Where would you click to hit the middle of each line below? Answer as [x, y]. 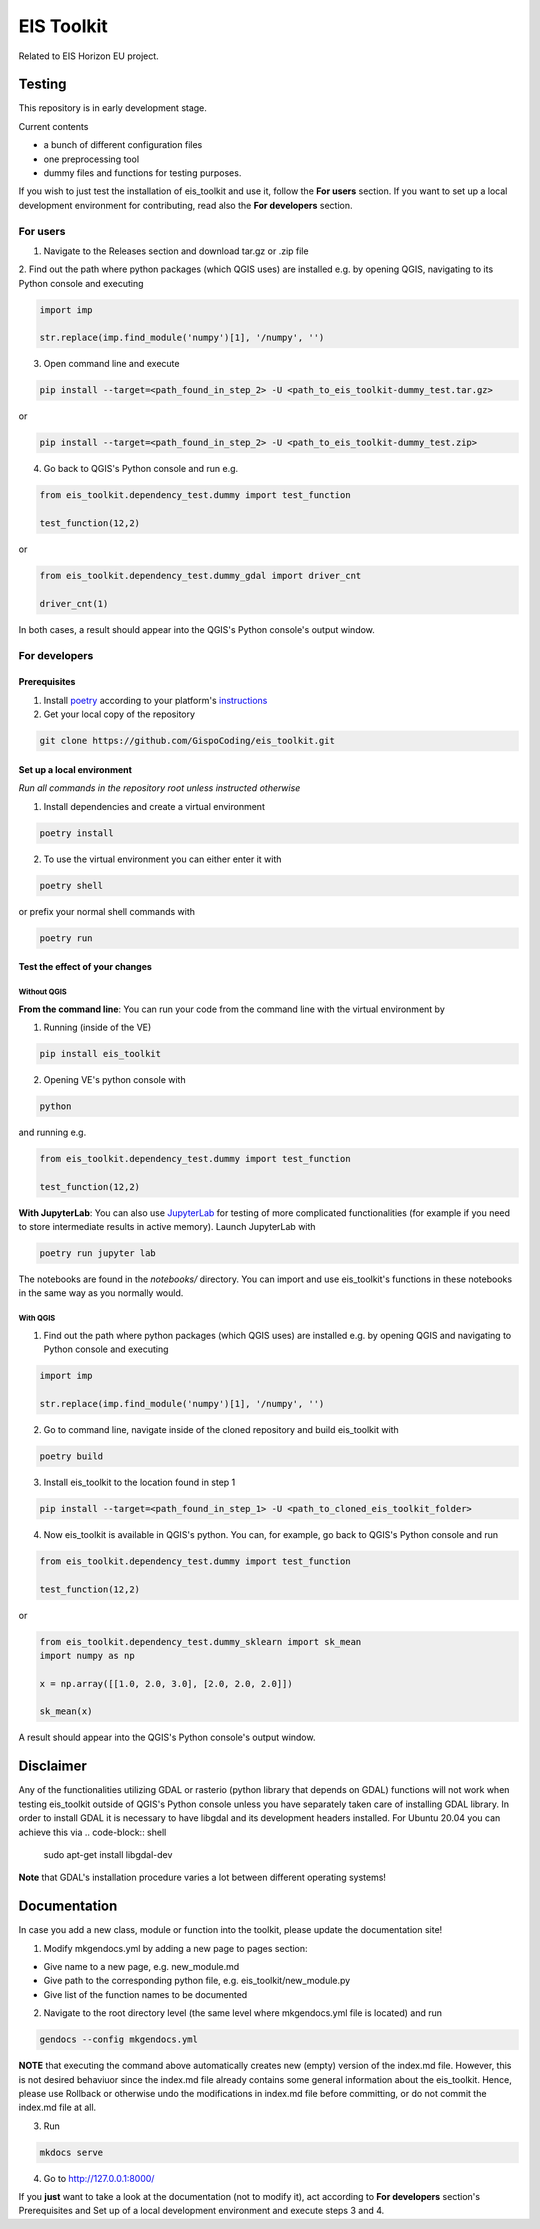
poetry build [71, 1456]
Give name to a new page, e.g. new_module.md [141, 1966]
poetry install [76, 833]
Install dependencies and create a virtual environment [154, 806]
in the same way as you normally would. [101, 1293]
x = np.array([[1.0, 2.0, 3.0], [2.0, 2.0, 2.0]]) [166, 1683]
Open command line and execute [111, 364]
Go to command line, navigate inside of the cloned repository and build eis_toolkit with [221, 1429]
